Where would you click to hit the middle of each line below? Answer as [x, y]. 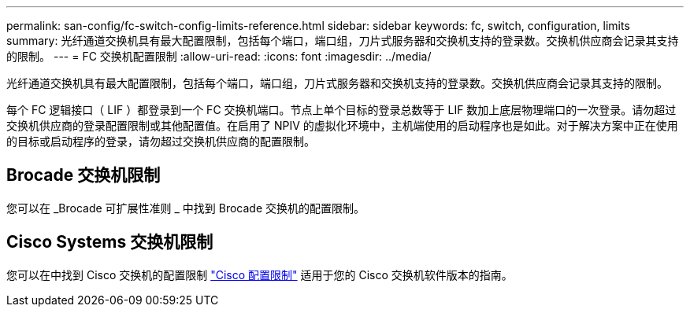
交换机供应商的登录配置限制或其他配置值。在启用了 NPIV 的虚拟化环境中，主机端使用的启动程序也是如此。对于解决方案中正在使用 [342, 125]
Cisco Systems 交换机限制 [110, 242]
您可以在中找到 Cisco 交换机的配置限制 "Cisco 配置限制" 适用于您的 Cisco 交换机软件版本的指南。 [260, 274]
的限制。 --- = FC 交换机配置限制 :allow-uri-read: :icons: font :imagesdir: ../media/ [219, 56]
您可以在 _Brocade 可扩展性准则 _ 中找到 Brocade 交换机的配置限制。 [186, 208]
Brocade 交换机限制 [83, 175]
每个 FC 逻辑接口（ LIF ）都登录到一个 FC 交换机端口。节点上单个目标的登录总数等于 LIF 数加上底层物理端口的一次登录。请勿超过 [341, 110]
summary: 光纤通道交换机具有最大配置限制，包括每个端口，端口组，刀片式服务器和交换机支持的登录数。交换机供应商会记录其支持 [343, 41]
